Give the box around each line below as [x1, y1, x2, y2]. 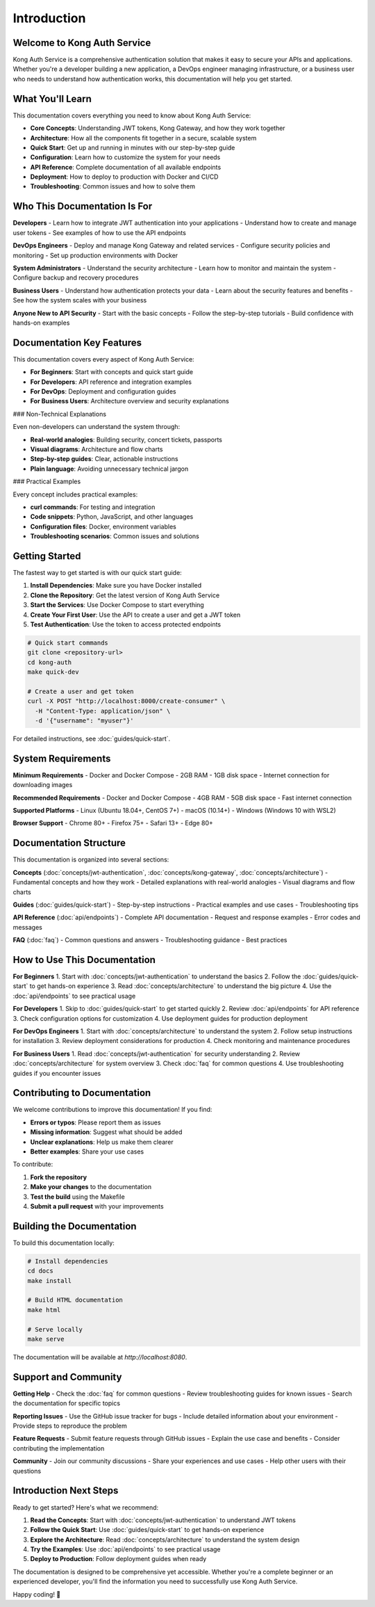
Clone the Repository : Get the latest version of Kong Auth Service [30, 591, 220, 599]
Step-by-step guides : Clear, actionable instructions [30, 455, 178, 463]
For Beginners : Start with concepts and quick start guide [30, 368, 194, 376]
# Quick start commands [27, 638, 109, 647]
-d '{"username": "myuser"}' [35, 717, 135, 725]
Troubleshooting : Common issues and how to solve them [30, 182, 196, 191]
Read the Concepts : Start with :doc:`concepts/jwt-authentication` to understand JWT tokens [30, 1516, 297, 1524]
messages [12, 923, 43, 931]
